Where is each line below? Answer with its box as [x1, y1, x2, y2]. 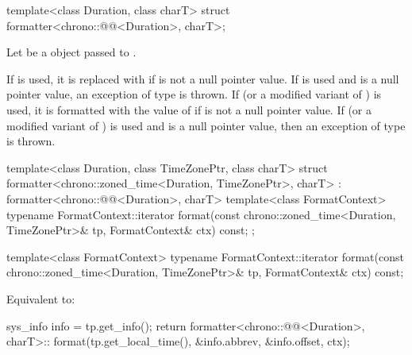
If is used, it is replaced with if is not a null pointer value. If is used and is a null [6, 70, 399, 87]
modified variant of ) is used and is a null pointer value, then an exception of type [6, 117, 406, 133]
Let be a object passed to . [6, 44, 137, 60]
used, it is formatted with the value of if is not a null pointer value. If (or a [6, 101, 372, 118]
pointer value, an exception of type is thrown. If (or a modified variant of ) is [6, 86, 382, 102]
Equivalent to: [6, 290, 75, 307]
